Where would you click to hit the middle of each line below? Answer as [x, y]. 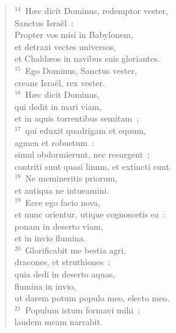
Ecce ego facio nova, [63, 202]
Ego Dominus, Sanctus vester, [81, 70]
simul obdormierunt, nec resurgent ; [82, 154]
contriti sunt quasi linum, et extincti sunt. [93, 166]
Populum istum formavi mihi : [83, 309]
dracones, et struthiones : [62, 262]
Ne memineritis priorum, [71, 178]
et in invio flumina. [50, 238]
